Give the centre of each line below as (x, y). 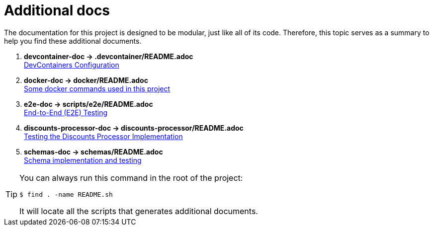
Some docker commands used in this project (97, 88)
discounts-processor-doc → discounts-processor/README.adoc (134, 128)
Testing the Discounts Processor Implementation (103, 136)
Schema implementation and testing (83, 160)
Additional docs (57, 10)
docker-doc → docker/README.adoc (86, 80)
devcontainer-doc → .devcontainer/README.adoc (109, 56)
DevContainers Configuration (72, 65)
